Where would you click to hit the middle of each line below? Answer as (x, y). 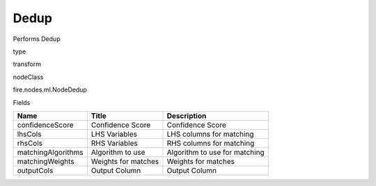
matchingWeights (46, 161)
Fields (22, 102)
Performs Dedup (37, 39)
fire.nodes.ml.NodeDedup (50, 90)
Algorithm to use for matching (216, 152)
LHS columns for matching (210, 134)
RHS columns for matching (211, 143)
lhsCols (29, 134)
